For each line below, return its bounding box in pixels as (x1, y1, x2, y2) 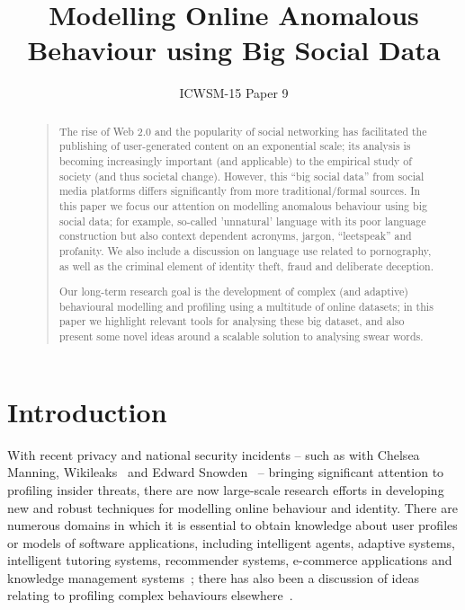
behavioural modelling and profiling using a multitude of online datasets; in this (58, 298, 434, 314)
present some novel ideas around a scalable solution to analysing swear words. (58, 329, 424, 344)
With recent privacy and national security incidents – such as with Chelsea (7, 445, 420, 464)
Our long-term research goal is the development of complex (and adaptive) (58, 284, 408, 299)
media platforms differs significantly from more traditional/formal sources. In (58, 183, 421, 199)
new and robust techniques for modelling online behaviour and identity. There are (7, 498, 458, 517)
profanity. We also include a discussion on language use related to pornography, (58, 243, 432, 258)
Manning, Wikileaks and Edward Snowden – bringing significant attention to (7, 463, 444, 482)
